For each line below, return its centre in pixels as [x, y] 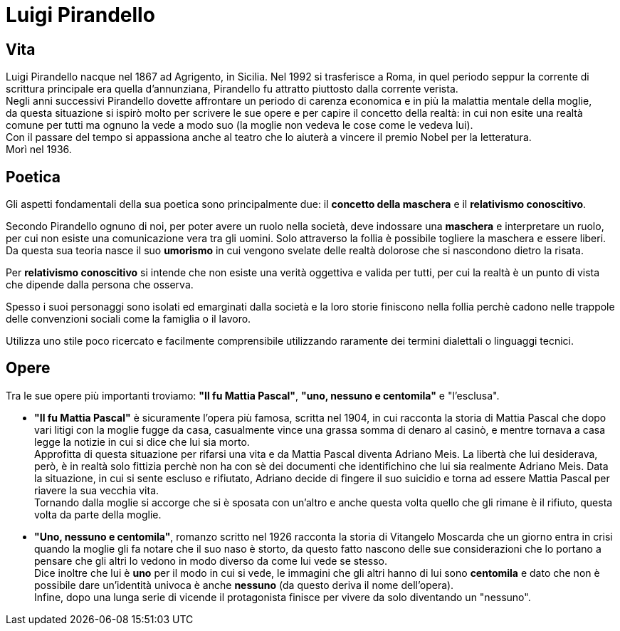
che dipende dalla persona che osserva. [100, 285]
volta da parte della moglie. [98, 514]
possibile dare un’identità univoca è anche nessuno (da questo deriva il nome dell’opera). [244, 585]
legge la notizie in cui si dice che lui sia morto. [142, 442]
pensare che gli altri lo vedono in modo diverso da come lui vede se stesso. [211, 560]
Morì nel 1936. [39, 150]
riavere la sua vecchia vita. [97, 490]
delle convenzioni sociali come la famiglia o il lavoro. [128, 319]
